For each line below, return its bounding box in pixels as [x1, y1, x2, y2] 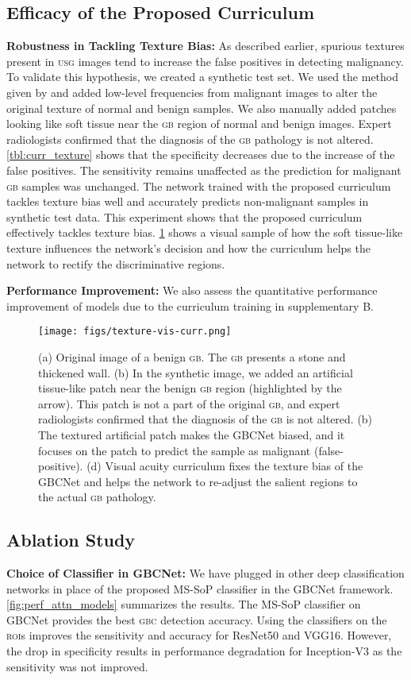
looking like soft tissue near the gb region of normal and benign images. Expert [6, 115, 392, 132]
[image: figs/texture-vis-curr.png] [38, 326, 232, 338]
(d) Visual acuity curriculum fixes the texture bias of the [86, 458, 363, 474]
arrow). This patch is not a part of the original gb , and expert [38, 395, 340, 411]
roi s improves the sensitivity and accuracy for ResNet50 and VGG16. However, [6, 627, 392, 643]
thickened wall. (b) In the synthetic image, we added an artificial [38, 364, 353, 381]
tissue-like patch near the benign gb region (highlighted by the [38, 380, 342, 396]
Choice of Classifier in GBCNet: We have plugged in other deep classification [6, 565, 405, 581]
